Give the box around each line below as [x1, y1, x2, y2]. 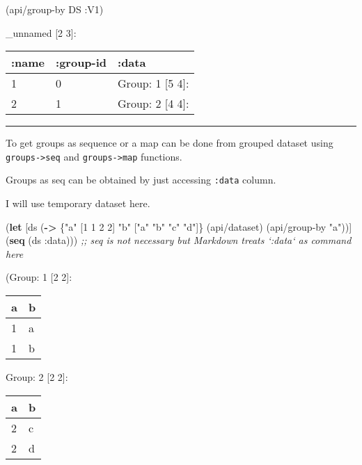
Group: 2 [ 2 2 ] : [6, 370, 68, 384]
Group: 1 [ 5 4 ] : [118, 75, 189, 92]
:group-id [56, 54, 107, 71]
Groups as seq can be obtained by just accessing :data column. [6, 172, 276, 187]
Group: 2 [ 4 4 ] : [118, 95, 189, 112]
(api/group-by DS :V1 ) [6, 2, 104, 16]
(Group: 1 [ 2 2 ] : [6, 270, 72, 284]
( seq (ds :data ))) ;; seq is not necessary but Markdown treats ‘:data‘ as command [6, 233, 352, 247]
